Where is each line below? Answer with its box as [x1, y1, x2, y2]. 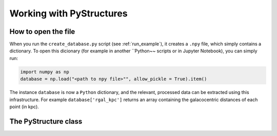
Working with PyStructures [9, 8, 128, 19]
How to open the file [9, 27, 75, 36]
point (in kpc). [9, 103, 39, 110]
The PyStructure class [9, 117, 83, 126]
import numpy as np [20, 69, 69, 74]
